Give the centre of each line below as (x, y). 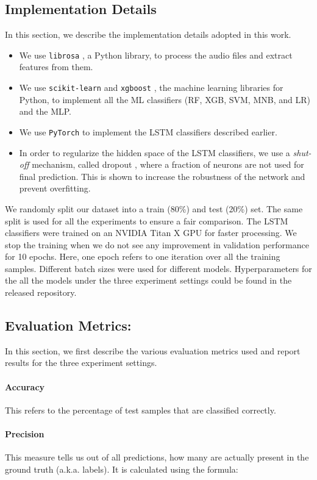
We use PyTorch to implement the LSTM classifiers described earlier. (148, 131)
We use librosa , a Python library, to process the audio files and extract (156, 55)
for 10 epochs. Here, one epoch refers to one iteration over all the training (143, 256)
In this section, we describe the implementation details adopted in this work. (148, 34)
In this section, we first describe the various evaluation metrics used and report (153, 350)
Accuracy (25, 386)
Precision (25, 434)
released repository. (41, 292)
